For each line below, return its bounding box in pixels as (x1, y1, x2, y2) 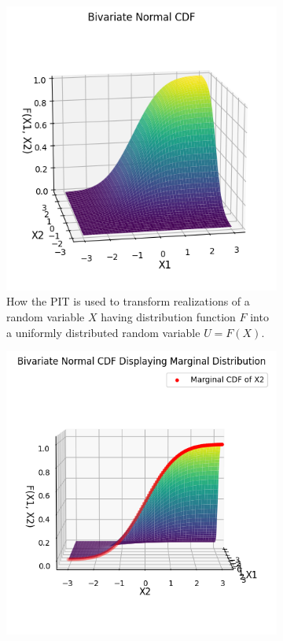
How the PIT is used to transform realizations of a (6, 293, 250, 309)
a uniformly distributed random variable (6, 324, 200, 340)
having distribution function (101, 308, 236, 324)
